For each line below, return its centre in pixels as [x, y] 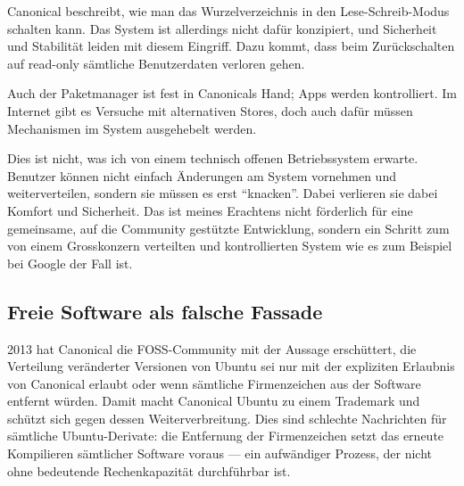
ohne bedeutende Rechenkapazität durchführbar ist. [149, 470]
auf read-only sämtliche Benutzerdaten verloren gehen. [156, 63]
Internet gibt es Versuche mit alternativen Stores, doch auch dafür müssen [210, 110]
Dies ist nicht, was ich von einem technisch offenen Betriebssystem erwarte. [213, 158]
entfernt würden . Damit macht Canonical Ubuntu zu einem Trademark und [214, 401]
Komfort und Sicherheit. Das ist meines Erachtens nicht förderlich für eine [210, 210]
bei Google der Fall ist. [70, 263]
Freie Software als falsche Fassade [165, 311]
